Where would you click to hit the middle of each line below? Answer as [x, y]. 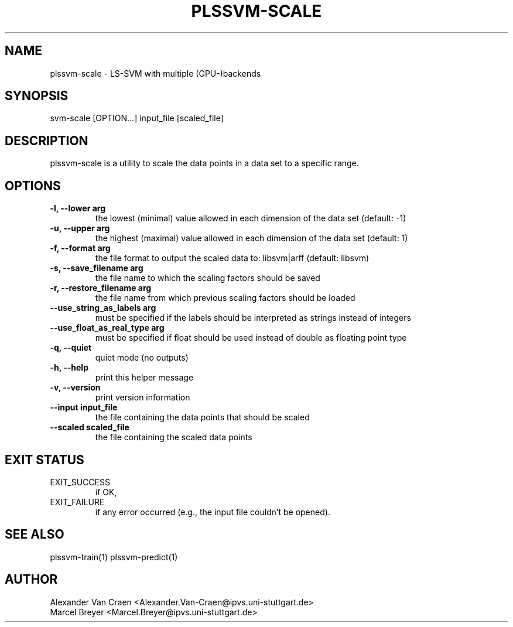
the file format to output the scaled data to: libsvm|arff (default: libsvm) [232, 258]
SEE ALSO [35, 535]
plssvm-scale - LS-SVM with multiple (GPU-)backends [155, 73]
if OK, [106, 492]
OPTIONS [33, 186]
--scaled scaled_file [90, 427]
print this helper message [144, 378]
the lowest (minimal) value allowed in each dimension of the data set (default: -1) [251, 218]
